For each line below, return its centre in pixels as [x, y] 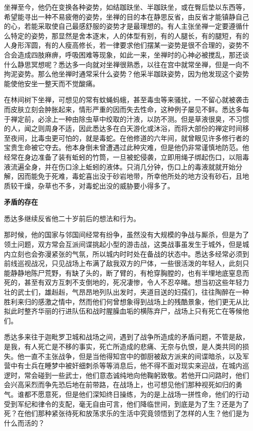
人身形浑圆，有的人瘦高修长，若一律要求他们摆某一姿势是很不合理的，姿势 [123, 45]
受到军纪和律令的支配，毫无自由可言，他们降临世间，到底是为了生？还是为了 [126, 403]
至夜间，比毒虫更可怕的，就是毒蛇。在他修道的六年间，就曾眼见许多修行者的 [126, 138]
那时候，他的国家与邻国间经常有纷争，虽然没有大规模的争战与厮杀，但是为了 [126, 234]
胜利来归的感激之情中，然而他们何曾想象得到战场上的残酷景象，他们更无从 [123, 301]
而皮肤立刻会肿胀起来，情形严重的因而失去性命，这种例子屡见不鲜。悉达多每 [126, 109]
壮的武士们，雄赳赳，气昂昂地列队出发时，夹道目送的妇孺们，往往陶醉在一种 [126, 292]
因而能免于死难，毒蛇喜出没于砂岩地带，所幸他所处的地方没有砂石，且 [130, 176]
